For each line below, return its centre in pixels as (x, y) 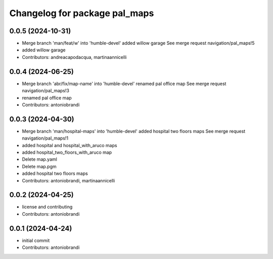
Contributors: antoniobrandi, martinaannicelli (69, 180)
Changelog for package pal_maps (82, 13)
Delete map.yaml (40, 159)
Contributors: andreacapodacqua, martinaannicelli (74, 57)
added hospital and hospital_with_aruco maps (70, 145)
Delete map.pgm (39, 166)
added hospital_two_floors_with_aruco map (67, 152)
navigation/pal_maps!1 (45, 138)
